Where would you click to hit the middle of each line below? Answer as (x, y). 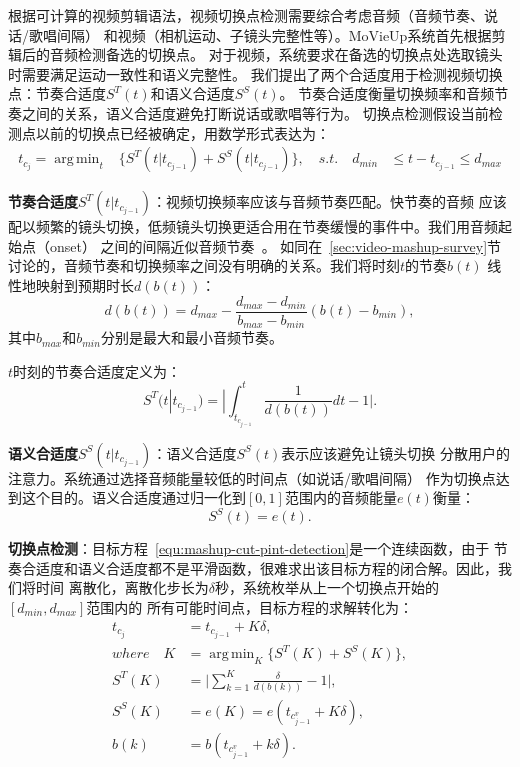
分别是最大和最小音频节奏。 (191, 337)
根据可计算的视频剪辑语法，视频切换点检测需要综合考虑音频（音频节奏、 (246, 15)
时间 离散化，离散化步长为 (122, 587)
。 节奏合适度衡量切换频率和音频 (387, 93)
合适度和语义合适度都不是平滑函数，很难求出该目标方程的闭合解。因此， (259, 567)
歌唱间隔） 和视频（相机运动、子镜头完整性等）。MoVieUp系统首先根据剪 (267, 34)
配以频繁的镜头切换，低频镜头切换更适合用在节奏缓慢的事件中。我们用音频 (253, 226)
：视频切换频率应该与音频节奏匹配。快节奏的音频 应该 (329, 201)
